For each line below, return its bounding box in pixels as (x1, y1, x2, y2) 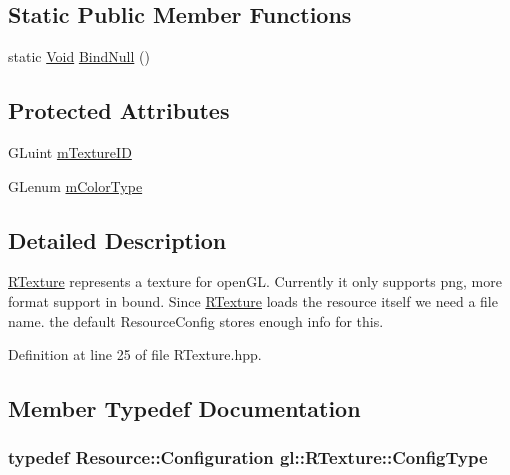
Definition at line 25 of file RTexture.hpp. (8, 344, 262, 365)
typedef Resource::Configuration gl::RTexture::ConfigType (8, 445, 488, 470)
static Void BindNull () (8, 46, 150, 67)
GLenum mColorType (8, 175, 143, 196)
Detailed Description (8, 224, 227, 255)
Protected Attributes (8, 95, 230, 126)
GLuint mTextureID (8, 142, 132, 162)
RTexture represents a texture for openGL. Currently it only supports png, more (8, 271, 502, 292)
